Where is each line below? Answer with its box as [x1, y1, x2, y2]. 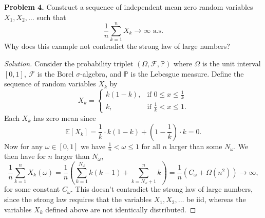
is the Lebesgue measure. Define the [130, 68, 244, 79]
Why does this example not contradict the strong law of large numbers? [4, 41, 230, 51]
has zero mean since [33, 112, 96, 123]
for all [141, 140, 160, 151]
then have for [4, 151, 46, 161]
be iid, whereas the [186, 194, 246, 205]
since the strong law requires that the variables [4, 194, 152, 205]
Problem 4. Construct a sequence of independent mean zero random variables [4, 2, 253, 12]
